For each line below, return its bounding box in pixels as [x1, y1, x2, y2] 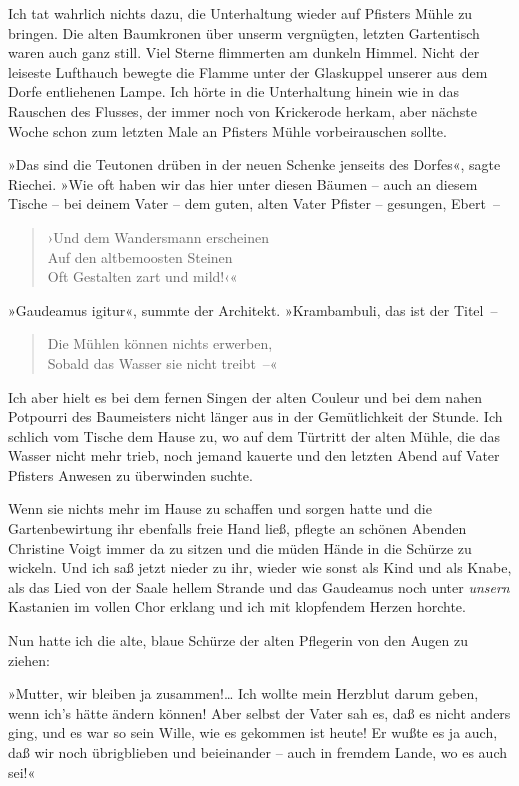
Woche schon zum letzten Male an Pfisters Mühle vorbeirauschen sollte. [8, 120, 447, 141]
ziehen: [8, 649, 50, 670]
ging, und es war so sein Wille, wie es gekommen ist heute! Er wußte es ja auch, [8, 722, 498, 743]
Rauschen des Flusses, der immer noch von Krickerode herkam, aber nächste [8, 100, 477, 121]
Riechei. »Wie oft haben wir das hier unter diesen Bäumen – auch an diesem [8, 173, 478, 194]
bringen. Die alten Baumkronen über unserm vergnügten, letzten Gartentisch [8, 22, 480, 43]
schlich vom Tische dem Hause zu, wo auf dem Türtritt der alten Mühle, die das [8, 425, 501, 446]
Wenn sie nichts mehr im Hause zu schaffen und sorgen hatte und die [8, 498, 432, 519]
